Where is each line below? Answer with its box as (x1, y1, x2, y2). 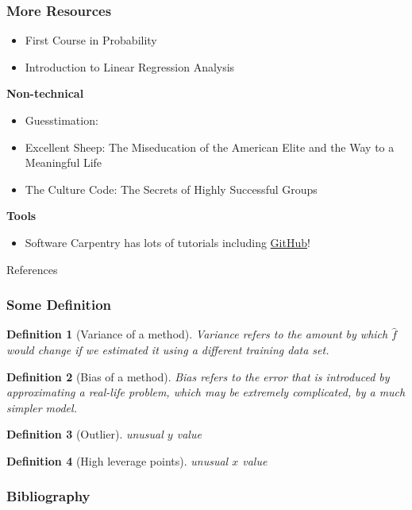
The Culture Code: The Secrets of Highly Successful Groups (25, 180, 318, 197)
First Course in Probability (25, 32, 157, 48)
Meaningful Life (25, 154, 102, 171)
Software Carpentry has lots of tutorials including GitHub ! (25, 234, 310, 250)
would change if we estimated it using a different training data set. (6, 341, 329, 357)
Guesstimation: (25, 112, 98, 128)
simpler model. (6, 399, 77, 415)
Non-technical (6, 85, 84, 102)
